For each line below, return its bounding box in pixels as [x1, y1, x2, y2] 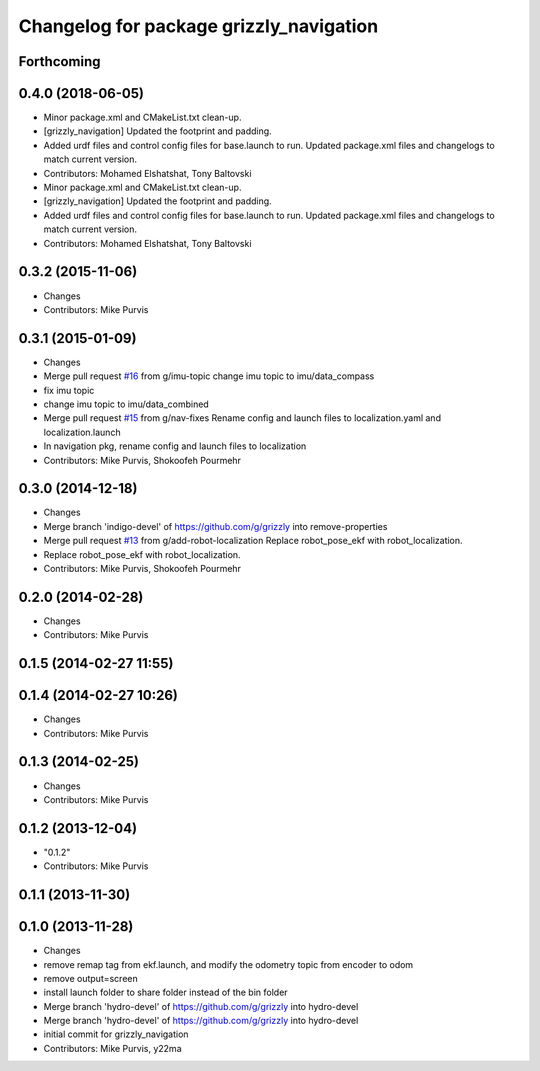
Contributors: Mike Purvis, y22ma [43, 1042, 182, 1054]
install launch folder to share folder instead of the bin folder [43, 986, 289, 999]
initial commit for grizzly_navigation [43, 1028, 189, 1040]
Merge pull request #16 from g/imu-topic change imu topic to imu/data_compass [43, 370, 375, 382]
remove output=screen [43, 972, 139, 984]
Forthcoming [18, 53, 101, 70]
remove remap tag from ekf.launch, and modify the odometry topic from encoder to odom [43, 958, 414, 970]
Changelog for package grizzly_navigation [18, 15, 379, 37]
